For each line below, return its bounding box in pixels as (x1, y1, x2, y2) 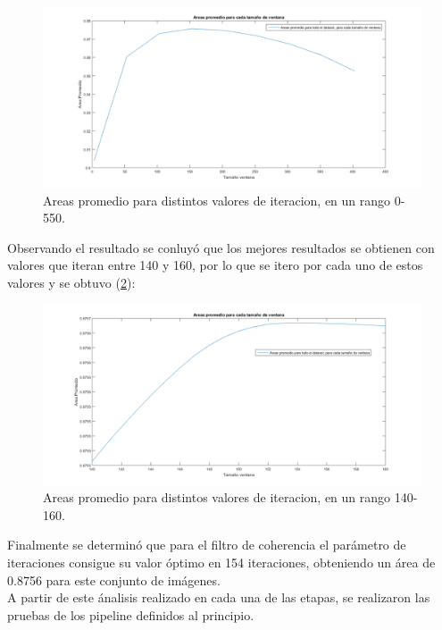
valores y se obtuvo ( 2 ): (7, 273, 136, 292)
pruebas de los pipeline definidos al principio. (7, 605, 254, 624)
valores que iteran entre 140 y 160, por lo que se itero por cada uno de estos (7, 256, 423, 274)
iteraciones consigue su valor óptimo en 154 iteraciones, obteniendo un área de (7, 553, 436, 572)
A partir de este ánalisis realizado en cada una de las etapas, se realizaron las (7, 588, 430, 607)
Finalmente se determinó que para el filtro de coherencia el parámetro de (7, 535, 406, 554)
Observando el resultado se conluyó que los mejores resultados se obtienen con (7, 238, 435, 256)
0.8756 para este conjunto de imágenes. (7, 570, 221, 589)
